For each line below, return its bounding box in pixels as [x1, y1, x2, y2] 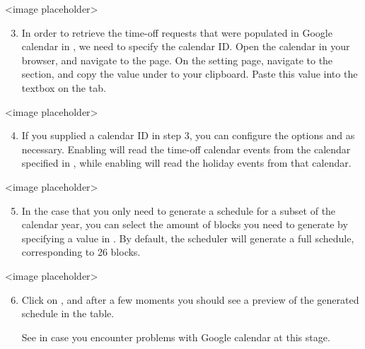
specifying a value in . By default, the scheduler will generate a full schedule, [21, 230, 354, 245]
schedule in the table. [21, 306, 115, 321]
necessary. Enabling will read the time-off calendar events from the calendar [21, 141, 351, 156]
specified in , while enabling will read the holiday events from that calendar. [21, 155, 352, 170]
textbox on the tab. [21, 80, 106, 95]
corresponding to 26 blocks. [21, 244, 141, 259]
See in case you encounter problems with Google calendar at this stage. [21, 329, 330, 344]
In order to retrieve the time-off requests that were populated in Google [21, 25, 332, 40]
